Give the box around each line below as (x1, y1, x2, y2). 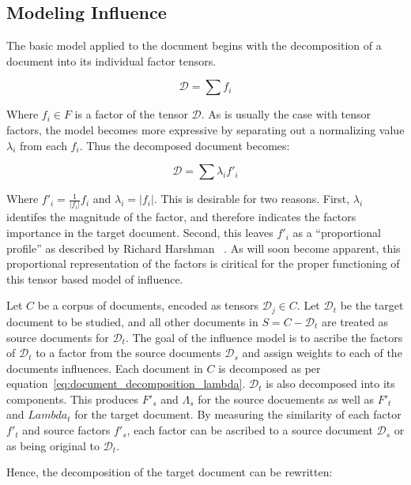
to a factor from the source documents (36, 344, 221, 361)
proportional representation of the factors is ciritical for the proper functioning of (6, 255, 400, 272)
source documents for (6, 329, 109, 345)
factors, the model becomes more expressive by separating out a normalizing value (6, 121, 405, 137)
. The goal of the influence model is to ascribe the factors (125, 329, 403, 345)
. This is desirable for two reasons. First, (153, 190, 350, 207)
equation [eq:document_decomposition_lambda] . (6, 375, 246, 392)
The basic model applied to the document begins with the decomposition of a (6, 37, 382, 54)
